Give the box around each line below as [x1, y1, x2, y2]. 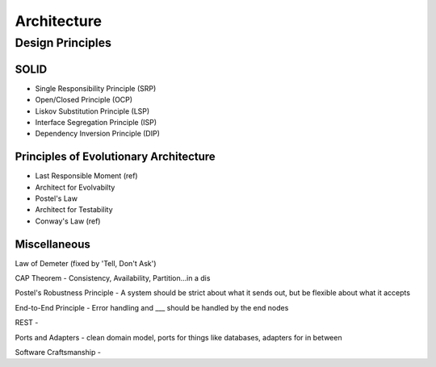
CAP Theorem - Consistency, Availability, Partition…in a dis [15, 273, 211, 283]
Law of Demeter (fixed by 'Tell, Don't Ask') [15, 258, 157, 268]
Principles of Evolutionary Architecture [15, 150, 216, 164]
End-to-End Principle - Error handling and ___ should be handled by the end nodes [15, 302, 289, 312]
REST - [15, 318, 39, 327]
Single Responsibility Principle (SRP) [35, 83, 157, 93]
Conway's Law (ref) [35, 216, 101, 226]
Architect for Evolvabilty [35, 182, 115, 192]
